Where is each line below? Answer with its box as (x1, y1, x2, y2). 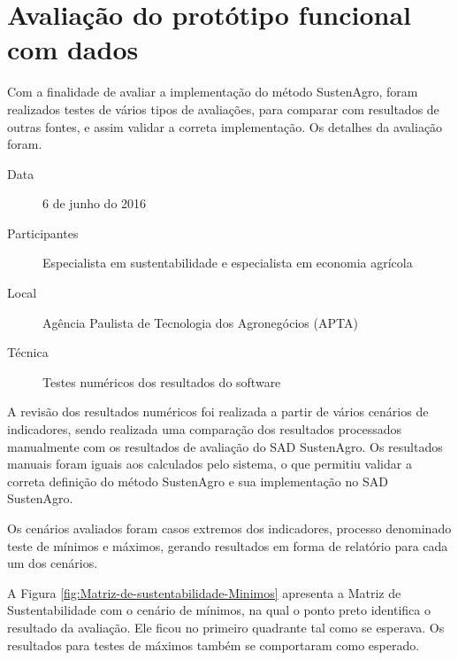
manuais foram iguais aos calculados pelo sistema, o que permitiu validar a (7, 454, 412, 473)
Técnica (7, 343, 49, 361)
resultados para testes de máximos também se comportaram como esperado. (7, 635, 420, 654)
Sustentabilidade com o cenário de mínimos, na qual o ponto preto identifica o (7, 601, 431, 619)
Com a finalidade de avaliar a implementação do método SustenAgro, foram (7, 82, 418, 101)
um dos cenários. (7, 554, 98, 572)
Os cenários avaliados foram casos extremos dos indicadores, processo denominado (7, 519, 452, 537)
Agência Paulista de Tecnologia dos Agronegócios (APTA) (42, 313, 358, 331)
